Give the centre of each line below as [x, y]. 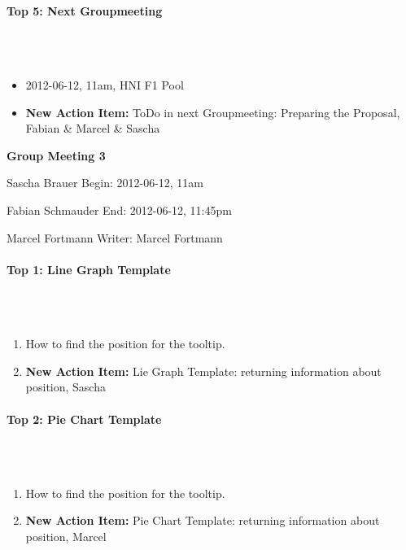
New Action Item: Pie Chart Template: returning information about [203, 520]
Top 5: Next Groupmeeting [85, 10]
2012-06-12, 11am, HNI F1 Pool [105, 84]
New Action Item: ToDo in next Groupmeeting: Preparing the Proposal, [213, 112]
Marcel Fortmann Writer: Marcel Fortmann [115, 237]
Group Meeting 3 [56, 155]
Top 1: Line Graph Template [89, 269]
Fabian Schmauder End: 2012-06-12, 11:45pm [119, 210]
